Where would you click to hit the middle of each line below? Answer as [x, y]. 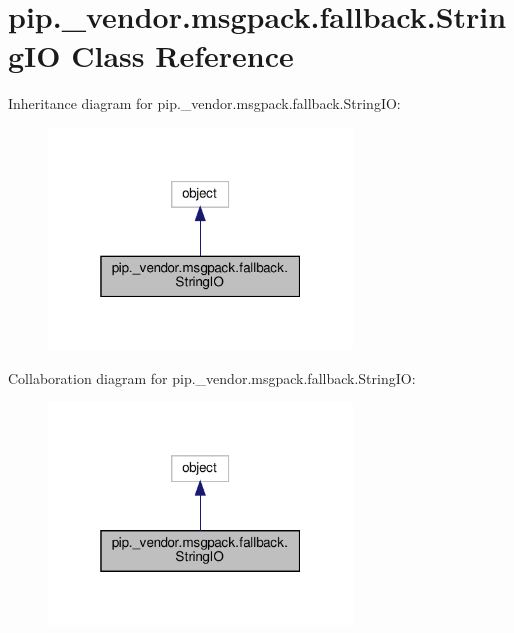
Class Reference [182, 55]
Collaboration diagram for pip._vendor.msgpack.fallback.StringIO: [212, 377]
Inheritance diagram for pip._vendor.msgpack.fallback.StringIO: [204, 103]
